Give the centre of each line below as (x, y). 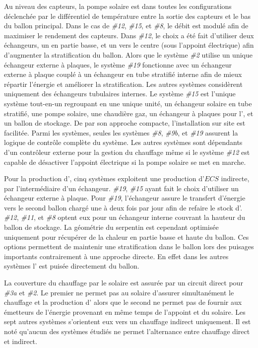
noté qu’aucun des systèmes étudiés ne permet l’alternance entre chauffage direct (127, 331)
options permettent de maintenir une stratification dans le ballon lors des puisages (129, 246)
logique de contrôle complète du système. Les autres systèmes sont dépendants (123, 142)
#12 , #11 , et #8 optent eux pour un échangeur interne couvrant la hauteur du (125, 217)
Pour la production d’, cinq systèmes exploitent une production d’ (104, 178)
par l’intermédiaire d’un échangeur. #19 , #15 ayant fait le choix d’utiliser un (122, 188)
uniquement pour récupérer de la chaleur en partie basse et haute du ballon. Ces (127, 237)
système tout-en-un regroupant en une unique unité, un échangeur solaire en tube (128, 103)
